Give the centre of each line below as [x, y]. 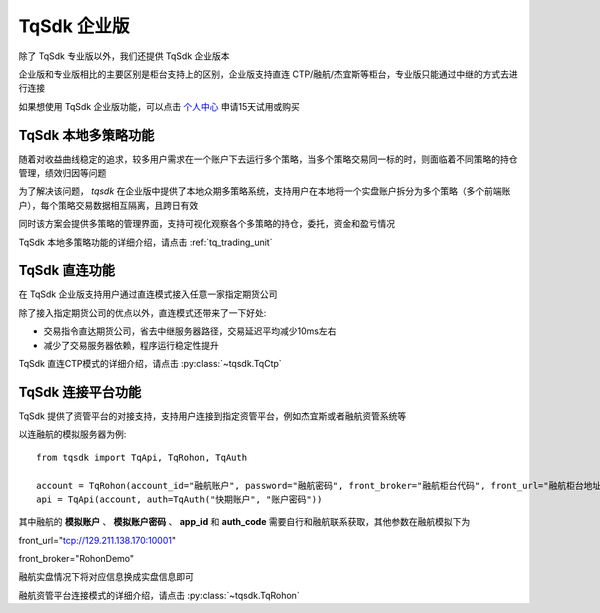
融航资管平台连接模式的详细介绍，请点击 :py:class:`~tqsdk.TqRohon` [159, 595]
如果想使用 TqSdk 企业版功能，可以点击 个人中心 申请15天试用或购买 [159, 106]
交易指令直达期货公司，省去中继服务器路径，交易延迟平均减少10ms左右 [190, 331]
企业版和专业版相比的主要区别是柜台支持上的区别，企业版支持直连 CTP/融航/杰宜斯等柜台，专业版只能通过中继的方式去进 [268, 74]
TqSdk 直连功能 [66, 270]
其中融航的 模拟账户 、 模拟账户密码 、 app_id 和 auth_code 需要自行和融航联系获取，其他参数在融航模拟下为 [244, 522]
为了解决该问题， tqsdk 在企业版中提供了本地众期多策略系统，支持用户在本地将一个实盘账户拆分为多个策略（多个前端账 [264, 191]
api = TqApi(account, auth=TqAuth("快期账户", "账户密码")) [179, 499]
